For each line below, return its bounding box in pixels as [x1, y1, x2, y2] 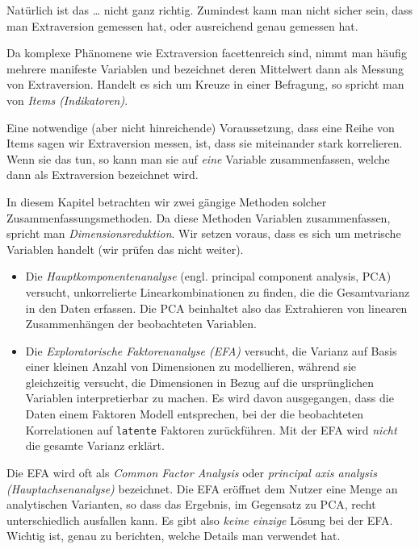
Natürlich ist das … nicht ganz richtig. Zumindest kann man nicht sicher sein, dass [6, 2, 413, 18]
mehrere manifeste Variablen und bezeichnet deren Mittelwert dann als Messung [6, 60, 404, 77]
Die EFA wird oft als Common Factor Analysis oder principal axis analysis [6, 464, 377, 480]
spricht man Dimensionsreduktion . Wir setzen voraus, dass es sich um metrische [6, 225, 401, 242]
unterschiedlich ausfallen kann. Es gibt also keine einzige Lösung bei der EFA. [6, 511, 393, 528]
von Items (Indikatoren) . [6, 91, 128, 108]
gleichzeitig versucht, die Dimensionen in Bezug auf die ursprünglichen [25, 373, 375, 390]
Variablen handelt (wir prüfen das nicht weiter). [6, 240, 244, 257]
